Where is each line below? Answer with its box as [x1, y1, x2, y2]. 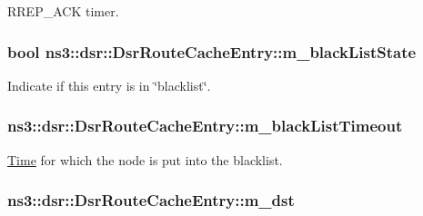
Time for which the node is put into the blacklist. [7, 150, 283, 169]
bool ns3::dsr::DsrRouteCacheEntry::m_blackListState [7, 40, 417, 63]
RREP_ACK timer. [7, 2, 119, 20]
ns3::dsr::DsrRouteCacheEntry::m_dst [7, 189, 295, 211]
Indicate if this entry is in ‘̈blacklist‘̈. [7, 75, 211, 94]
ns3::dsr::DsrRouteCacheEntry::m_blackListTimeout [7, 114, 403, 137]
